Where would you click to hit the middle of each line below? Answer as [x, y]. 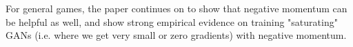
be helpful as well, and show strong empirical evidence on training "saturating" [172, 21]
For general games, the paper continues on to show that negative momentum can [176, 8]
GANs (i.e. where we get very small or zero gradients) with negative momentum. [176, 35]
